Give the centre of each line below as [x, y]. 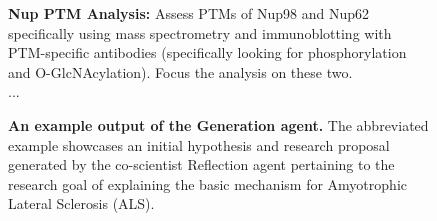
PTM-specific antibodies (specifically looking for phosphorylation [207, 52]
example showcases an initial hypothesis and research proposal [199, 144]
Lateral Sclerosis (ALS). [81, 203]
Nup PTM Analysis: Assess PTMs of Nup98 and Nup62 [189, 13]
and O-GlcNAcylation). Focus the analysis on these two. [180, 71]
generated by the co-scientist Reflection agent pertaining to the [201, 164]
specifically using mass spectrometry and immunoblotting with [200, 32]
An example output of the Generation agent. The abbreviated [218, 124]
